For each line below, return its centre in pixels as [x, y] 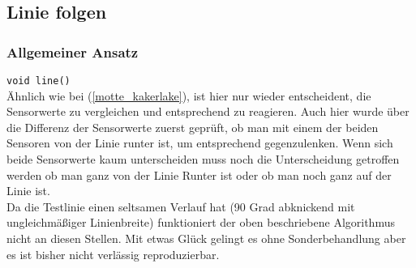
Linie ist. [28, 191]
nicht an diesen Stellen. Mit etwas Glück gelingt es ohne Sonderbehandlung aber [206, 238]
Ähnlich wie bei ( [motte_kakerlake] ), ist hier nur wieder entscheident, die [189, 95]
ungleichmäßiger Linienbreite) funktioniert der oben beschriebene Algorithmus [201, 222]
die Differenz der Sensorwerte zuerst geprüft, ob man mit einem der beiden [193, 127]
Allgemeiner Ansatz [73, 51]
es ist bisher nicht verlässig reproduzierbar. [113, 254]
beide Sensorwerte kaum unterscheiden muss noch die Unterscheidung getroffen [203, 159]
